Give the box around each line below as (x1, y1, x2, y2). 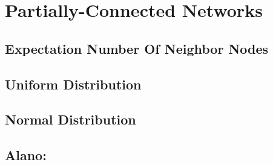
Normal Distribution (5, 110, 136, 129)
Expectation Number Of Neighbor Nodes (5, 39, 269, 57)
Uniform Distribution (5, 74, 142, 93)
